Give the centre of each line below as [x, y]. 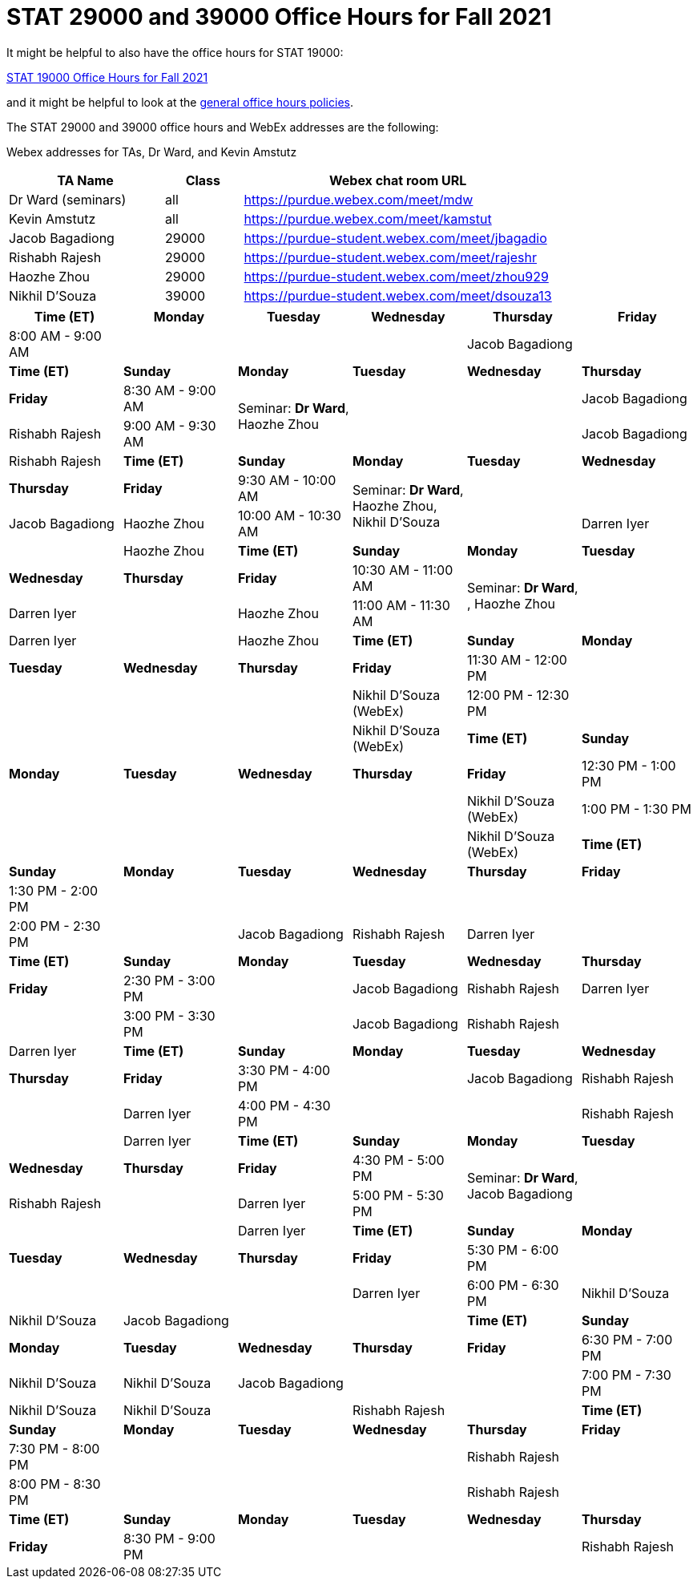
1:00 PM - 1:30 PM [637, 809]
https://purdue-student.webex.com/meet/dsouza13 [398, 295]
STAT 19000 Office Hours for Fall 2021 [107, 77]
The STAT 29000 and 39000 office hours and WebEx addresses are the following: [223, 127]
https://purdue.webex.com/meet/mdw [359, 199]
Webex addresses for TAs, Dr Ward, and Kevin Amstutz [152, 152]
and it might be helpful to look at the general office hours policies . [180, 102]
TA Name [85, 180]
